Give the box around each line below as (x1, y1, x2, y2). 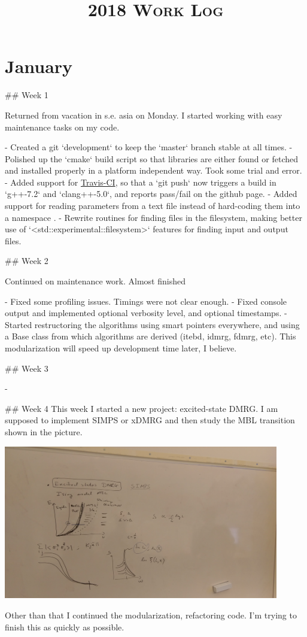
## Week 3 (5, 362, 48, 374)
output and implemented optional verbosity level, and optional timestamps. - (5, 307, 287, 319)
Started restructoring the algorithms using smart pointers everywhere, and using (5, 318, 300, 330)
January (5, 54, 73, 78)
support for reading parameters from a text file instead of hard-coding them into (5, 199, 300, 212)
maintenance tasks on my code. (5, 120, 120, 133)
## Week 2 (5, 254, 48, 267)
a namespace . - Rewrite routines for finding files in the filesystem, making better (5, 211, 302, 223)
